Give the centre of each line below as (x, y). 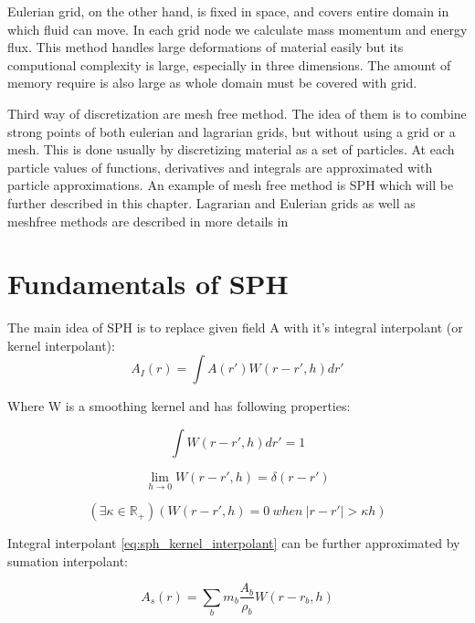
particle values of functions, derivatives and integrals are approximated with (220, 167)
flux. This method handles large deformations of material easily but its (206, 47)
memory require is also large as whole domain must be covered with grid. (212, 83)
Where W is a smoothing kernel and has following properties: (179, 406)
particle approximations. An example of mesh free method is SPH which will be (231, 185)
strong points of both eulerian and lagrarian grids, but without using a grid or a (232, 131)
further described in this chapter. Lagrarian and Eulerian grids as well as (211, 202)
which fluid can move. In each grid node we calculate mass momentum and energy (237, 29)
